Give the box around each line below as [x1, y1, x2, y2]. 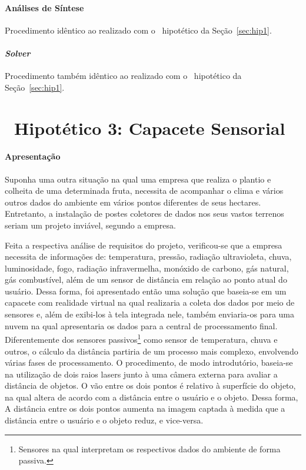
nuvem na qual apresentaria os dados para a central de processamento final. [5, 319, 278, 332]
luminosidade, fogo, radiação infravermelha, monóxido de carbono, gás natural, [5, 262, 289, 274]
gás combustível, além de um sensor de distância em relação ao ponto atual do [5, 273, 287, 286]
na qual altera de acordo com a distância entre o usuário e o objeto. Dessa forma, [5, 390, 298, 403]
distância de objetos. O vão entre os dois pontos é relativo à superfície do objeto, [5, 379, 296, 392]
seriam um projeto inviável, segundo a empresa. [5, 219, 176, 231]
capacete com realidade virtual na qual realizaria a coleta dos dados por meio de [5, 296, 295, 309]
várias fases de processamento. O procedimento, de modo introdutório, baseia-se [5, 356, 293, 369]
